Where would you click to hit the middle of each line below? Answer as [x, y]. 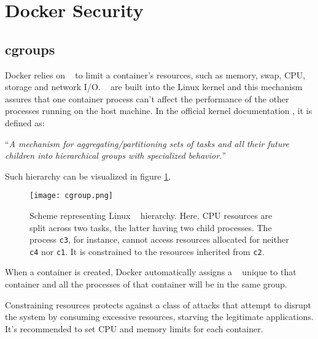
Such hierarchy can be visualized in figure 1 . [88, 176]
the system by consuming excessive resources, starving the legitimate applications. [159, 317]
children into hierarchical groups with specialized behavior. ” [115, 155]
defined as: [25, 122]
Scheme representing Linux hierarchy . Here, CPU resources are [151, 215]
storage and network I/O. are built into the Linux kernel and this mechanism [154, 87]
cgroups [30, 49]
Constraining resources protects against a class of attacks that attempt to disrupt [158, 304]
